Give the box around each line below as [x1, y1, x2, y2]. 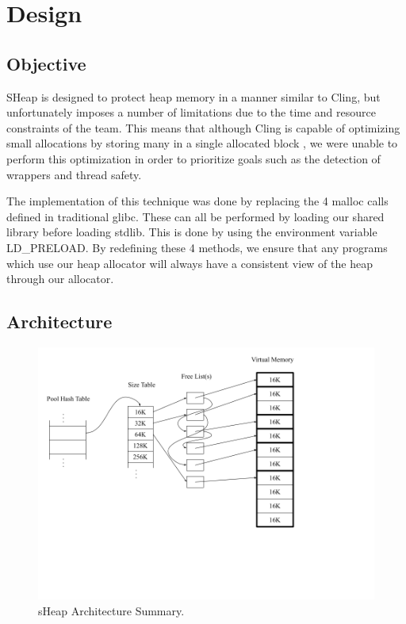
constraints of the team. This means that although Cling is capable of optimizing [6, 119, 400, 136]
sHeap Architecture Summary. [38, 602, 185, 618]
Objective [6, 51, 86, 75]
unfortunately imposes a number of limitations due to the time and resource [6, 104, 376, 121]
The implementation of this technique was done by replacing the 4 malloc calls [6, 193, 389, 209]
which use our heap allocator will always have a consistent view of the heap [6, 255, 373, 271]
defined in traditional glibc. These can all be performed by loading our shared [6, 208, 385, 224]
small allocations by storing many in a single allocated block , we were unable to [6, 135, 398, 151]
